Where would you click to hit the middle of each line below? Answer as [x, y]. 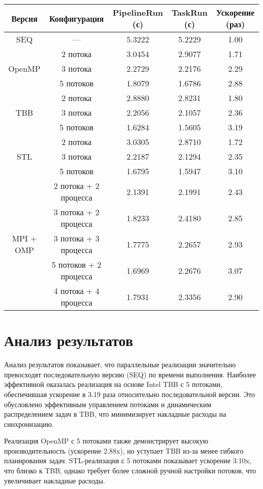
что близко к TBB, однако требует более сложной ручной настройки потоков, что [130, 471]
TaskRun [190, 12]
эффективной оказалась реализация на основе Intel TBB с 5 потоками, [113, 384]
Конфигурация [77, 18]
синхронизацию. [29, 424]
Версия [25, 18]
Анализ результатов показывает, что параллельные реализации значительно [120, 364]
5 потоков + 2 [77, 264]
